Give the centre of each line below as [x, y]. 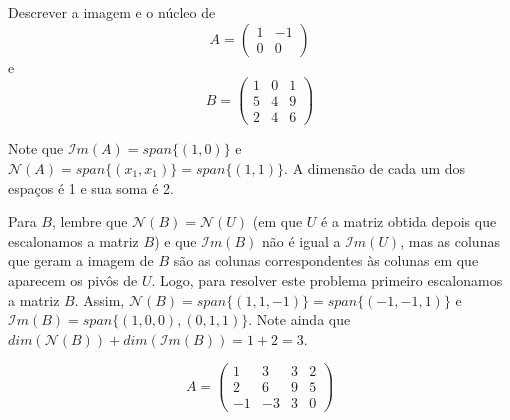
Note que [36, 148]
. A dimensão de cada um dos [375, 167]
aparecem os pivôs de [73, 279]
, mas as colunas [450, 240]
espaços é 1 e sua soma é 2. [91, 187]
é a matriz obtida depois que [409, 221]
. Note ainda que [299, 319]
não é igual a [301, 240]
